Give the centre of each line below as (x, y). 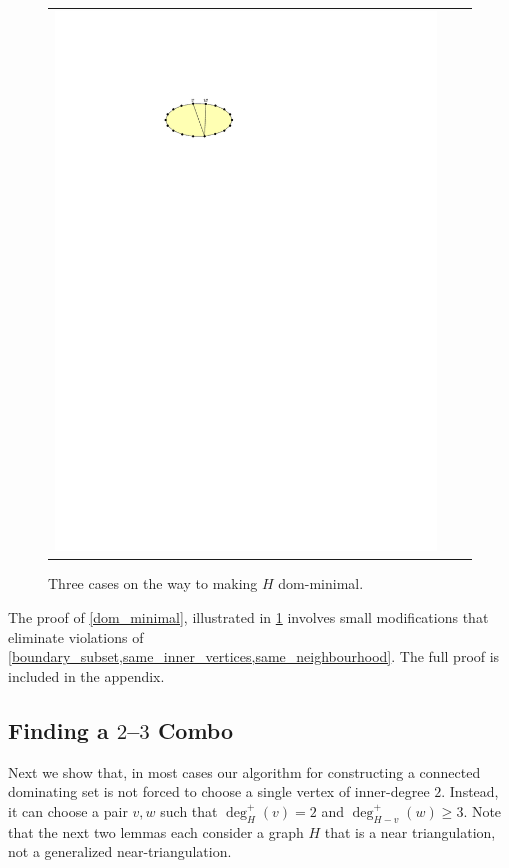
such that (189, 810)
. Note (482, 810)
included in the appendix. (86, 675)
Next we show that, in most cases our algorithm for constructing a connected (244, 771)
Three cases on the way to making (153, 583)
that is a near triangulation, (410, 831)
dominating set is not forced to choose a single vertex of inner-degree (219, 791)
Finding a (58, 729)
